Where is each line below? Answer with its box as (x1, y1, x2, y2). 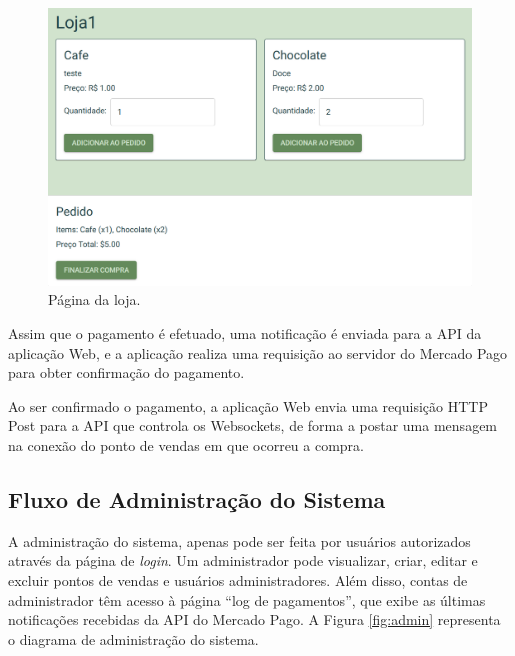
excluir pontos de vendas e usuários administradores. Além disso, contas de (8, 569, 468, 590)
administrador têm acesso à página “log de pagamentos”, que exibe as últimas (8, 589, 486, 610)
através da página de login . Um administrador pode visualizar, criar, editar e (8, 550, 478, 571)
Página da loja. (48, 289, 141, 310)
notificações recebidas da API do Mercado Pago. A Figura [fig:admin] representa (8, 609, 501, 630)
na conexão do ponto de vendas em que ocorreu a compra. (8, 434, 365, 455)
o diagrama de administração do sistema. (8, 628, 259, 649)
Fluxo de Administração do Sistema (8, 483, 386, 514)
